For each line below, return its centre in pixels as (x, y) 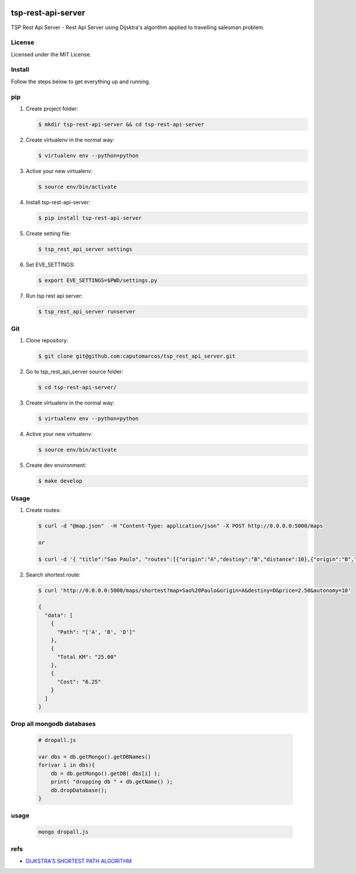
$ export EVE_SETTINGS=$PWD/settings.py (98, 280)
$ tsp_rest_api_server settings (85, 249)
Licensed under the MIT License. (51, 54)
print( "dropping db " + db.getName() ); (112, 782)
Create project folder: (52, 108)
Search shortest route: (53, 575)
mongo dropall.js (63, 832)
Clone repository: (47, 340)
